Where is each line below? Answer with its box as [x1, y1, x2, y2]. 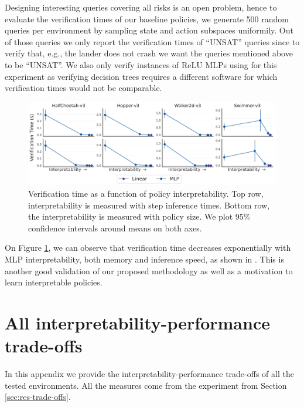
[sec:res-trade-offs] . [5, 391, 71, 403]
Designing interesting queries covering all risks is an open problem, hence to [5, 1, 277, 13]
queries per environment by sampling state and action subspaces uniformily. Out [5, 24, 293, 36]
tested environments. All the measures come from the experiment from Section [5, 379, 287, 391]
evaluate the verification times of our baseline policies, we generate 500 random [5, 12, 289, 25]
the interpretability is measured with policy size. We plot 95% [28, 210, 251, 223]
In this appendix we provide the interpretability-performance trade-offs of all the [5, 368, 294, 380]
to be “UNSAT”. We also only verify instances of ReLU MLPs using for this [5, 58, 277, 70]
